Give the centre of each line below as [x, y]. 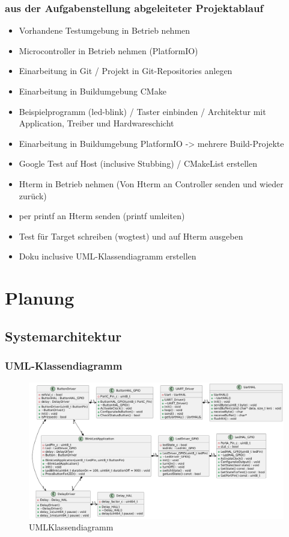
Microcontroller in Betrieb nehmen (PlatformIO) [108, 50]
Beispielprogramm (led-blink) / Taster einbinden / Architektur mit [142, 111]
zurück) [33, 195]
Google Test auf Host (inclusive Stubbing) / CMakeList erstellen [138, 163]
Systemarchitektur [63, 336]
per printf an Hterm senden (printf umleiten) [102, 216]
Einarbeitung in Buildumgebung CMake [93, 91]
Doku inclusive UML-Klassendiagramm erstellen [108, 256]
